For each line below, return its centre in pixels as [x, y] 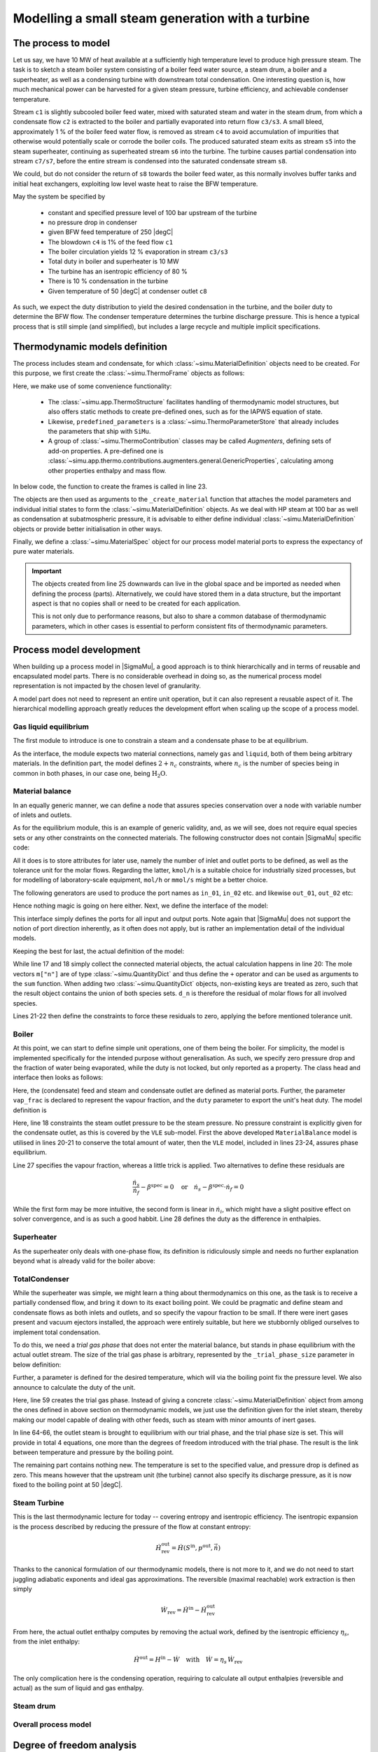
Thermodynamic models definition [90, 347]
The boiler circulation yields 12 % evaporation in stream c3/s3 [138, 252]
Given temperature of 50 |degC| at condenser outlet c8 [127, 291]
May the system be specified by [59, 197]
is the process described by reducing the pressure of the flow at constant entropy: [132, 1526]
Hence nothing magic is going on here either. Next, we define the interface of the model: [141, 906]
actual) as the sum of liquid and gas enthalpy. [78, 1688]
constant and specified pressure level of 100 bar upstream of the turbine [153, 212]
